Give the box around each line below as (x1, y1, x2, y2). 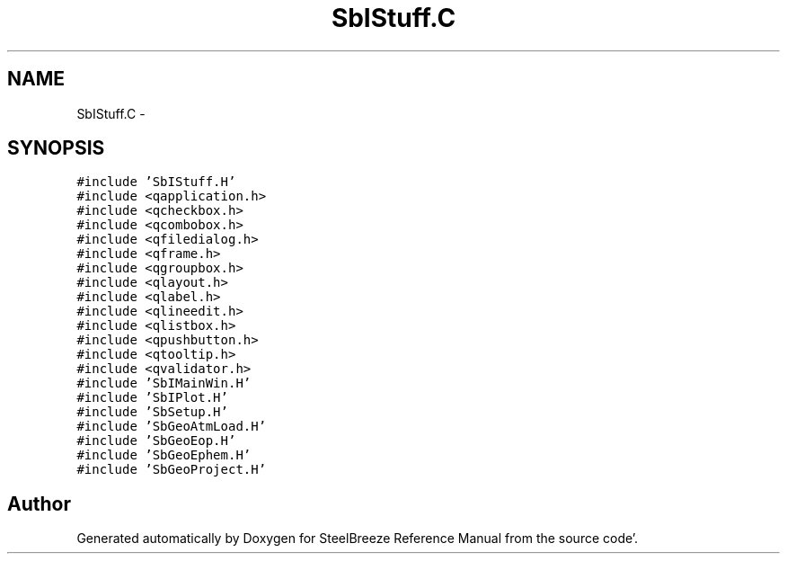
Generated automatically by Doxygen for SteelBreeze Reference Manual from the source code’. (76, 530, 639, 547)
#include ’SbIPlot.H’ (76, 390, 228, 405)
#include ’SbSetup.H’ (76, 405, 228, 420)
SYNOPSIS (7, 137, 105, 160)
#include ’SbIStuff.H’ (76, 174, 236, 190)
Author (7, 492, 71, 515)
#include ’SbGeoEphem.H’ (76, 448, 252, 463)
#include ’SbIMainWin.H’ (76, 376, 252, 391)
